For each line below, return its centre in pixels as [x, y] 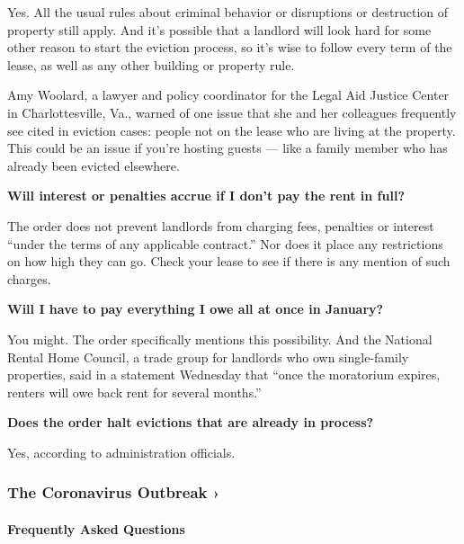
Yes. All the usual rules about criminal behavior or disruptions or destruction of [228, 12]
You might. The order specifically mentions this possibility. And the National [220, 339]
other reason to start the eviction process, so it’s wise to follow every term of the [230, 47]
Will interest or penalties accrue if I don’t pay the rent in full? [206, 196]
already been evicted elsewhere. [94, 165]
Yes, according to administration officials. [121, 452]
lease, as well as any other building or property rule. [151, 64]
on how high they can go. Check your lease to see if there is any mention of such [229, 261]
